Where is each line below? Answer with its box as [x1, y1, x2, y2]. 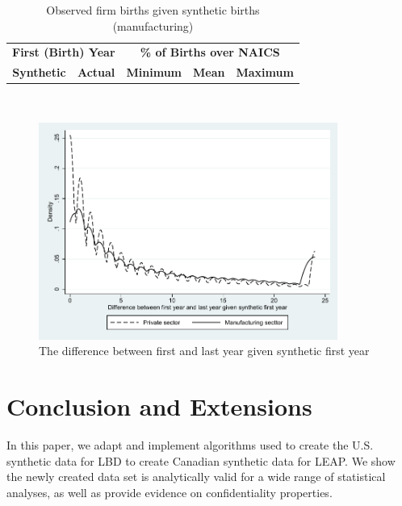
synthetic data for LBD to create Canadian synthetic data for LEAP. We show [6, 452, 396, 469]
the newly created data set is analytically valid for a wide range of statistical [6, 468, 386, 485]
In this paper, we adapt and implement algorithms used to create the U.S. [6, 437, 374, 454]
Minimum [126, 64, 182, 81]
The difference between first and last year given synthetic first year [39, 342, 370, 359]
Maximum [236, 64, 294, 81]
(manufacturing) [112, 17, 194, 34]
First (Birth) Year [12, 44, 115, 61]
